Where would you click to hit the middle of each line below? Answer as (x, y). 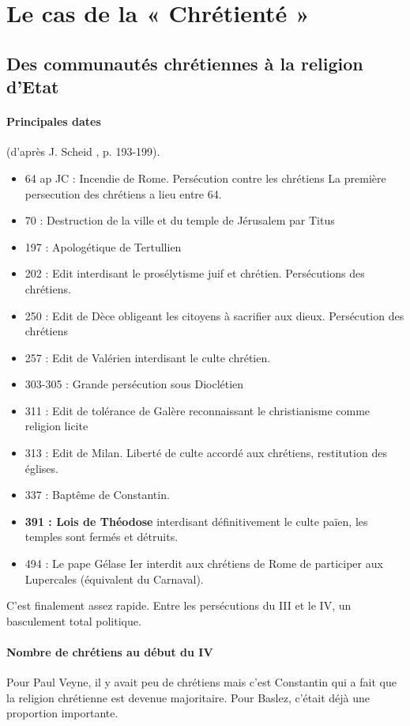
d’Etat (33, 87)
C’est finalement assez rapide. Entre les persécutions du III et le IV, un (179, 605)
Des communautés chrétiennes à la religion (185, 63)
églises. (41, 468)
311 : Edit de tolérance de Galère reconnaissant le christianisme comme (197, 410)
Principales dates (54, 121)
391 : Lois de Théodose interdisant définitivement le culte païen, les (196, 521)
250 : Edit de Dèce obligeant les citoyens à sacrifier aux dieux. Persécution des (214, 315)
